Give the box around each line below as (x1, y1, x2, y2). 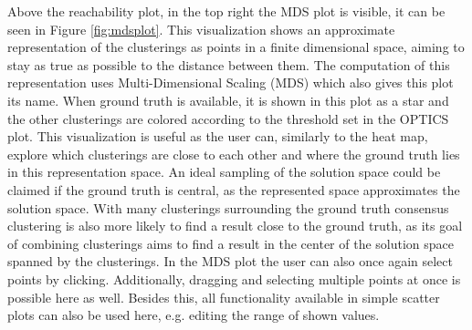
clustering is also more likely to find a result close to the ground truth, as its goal (7, 216, 463, 235)
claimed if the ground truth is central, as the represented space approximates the (7, 180, 460, 199)
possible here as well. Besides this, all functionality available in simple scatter (7, 287, 440, 306)
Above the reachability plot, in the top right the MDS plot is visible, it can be (7, 2, 446, 20)
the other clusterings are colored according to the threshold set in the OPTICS (7, 108, 449, 128)
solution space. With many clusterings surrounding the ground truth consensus (7, 198, 449, 217)
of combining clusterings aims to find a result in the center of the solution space (7, 233, 455, 253)
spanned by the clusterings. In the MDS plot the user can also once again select (7, 252, 453, 271)
